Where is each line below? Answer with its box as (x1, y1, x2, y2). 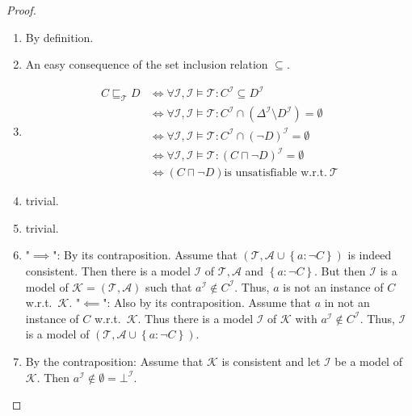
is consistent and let (221, 352, 321, 369)
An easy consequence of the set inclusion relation (25, 56, 268, 73)
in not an (324, 294, 370, 311)
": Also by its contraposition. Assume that (103, 294, 311, 311)
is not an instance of (283, 278, 384, 295)
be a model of (334, 352, 402, 369)
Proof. (6, 2, 36, 18)
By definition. (25, 28, 94, 45)
